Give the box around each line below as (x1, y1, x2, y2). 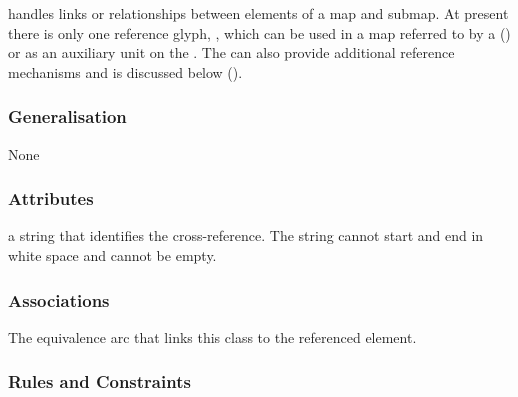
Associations (8, 287, 110, 312)
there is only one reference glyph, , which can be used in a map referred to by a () (8, 22, 511, 43)
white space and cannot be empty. (8, 245, 217, 265)
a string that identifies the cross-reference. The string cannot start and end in (8, 225, 484, 246)
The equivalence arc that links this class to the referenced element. (8, 326, 417, 347)
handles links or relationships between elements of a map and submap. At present (8, 3, 509, 23)
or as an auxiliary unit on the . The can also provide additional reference (8, 42, 455, 63)
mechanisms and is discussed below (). (8, 61, 243, 82)
